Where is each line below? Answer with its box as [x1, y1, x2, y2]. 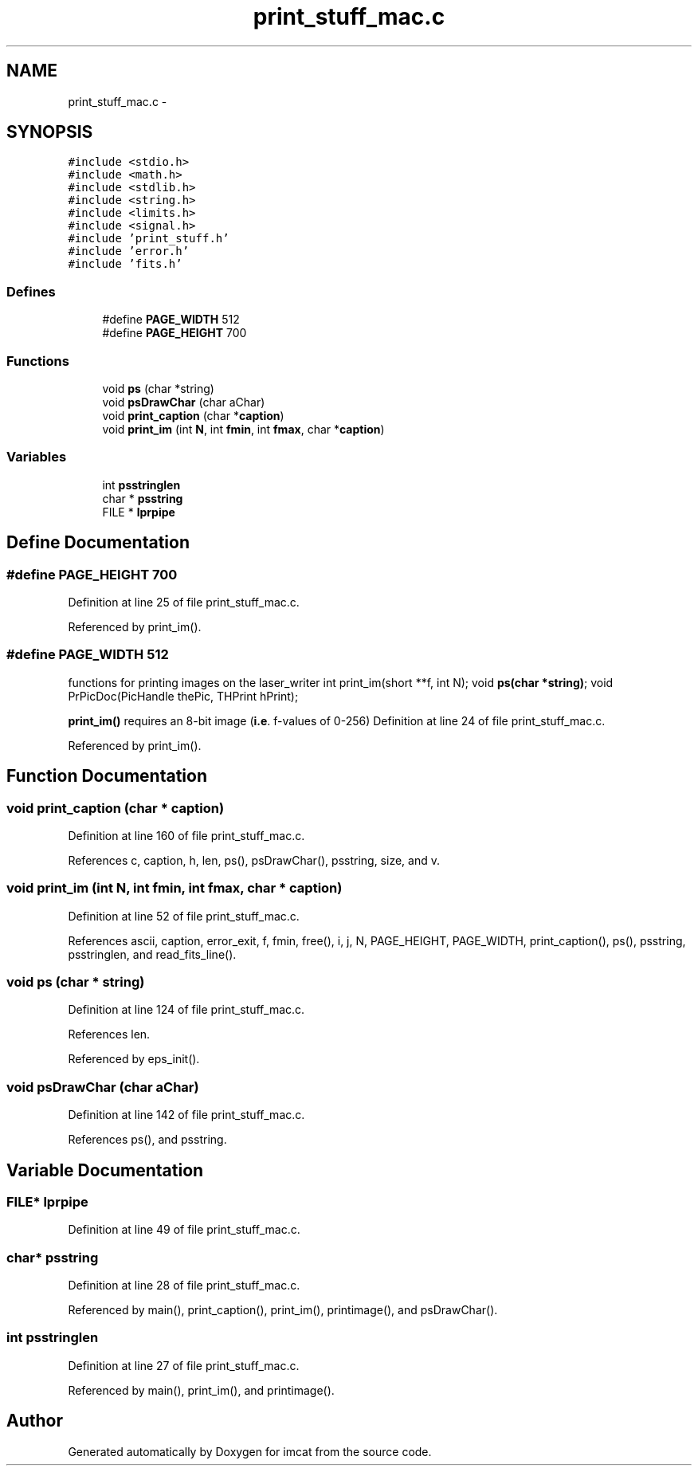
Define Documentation [6, 532, 190, 553]
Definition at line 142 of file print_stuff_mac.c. [68, 1108, 305, 1122]
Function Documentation [6, 766, 207, 787]
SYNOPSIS [6, 122, 93, 143]
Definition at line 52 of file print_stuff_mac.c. [68, 909, 300, 923]
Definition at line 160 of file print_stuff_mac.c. [68, 828, 305, 842]
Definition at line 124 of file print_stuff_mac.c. [68, 1003, 305, 1017]
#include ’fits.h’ [68, 257, 182, 271]
